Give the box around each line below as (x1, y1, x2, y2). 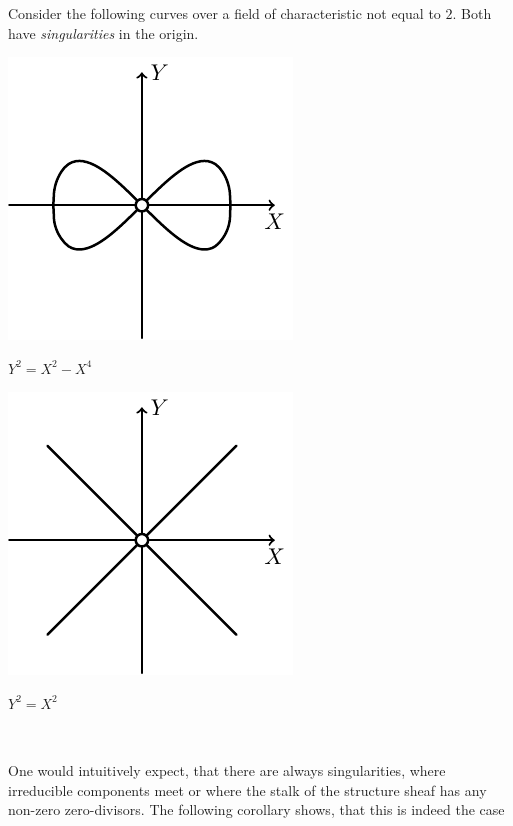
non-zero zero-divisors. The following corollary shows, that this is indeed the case (8, 799, 505, 820)
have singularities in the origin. (8, 22, 199, 43)
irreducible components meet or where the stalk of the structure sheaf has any (8, 779, 487, 800)
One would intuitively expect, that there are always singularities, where (8, 760, 446, 781)
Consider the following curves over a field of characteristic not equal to (8, 3, 441, 23)
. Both (452, 3, 492, 23)
